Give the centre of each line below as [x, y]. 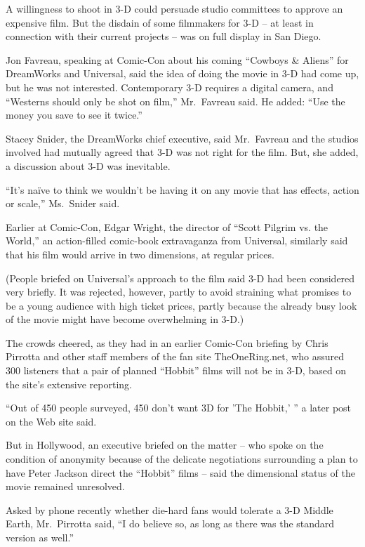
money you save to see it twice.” [74, 115]
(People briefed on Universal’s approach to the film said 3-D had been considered [180, 278]
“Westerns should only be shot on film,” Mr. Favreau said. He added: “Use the [175, 101]
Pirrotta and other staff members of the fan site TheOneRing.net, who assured [175, 356]
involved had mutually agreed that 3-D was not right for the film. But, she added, [182, 152]
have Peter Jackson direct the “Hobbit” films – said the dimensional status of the [180, 472]
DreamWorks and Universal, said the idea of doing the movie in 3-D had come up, [182, 73]
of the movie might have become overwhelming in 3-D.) [125, 319]
